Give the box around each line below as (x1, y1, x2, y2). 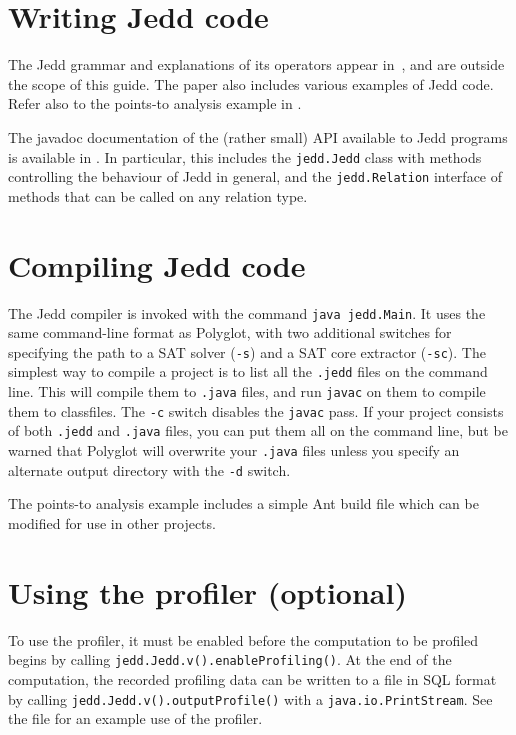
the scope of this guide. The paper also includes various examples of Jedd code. (8, 73, 494, 94)
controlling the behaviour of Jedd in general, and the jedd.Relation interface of (8, 166, 503, 187)
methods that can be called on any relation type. (8, 185, 308, 206)
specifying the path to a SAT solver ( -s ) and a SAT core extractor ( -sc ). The (8, 341, 486, 362)
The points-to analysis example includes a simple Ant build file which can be (8, 493, 479, 514)
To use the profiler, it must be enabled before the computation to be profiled (8, 629, 479, 650)
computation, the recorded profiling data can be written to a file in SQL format (8, 668, 497, 689)
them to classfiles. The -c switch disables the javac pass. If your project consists (8, 400, 504, 421)
